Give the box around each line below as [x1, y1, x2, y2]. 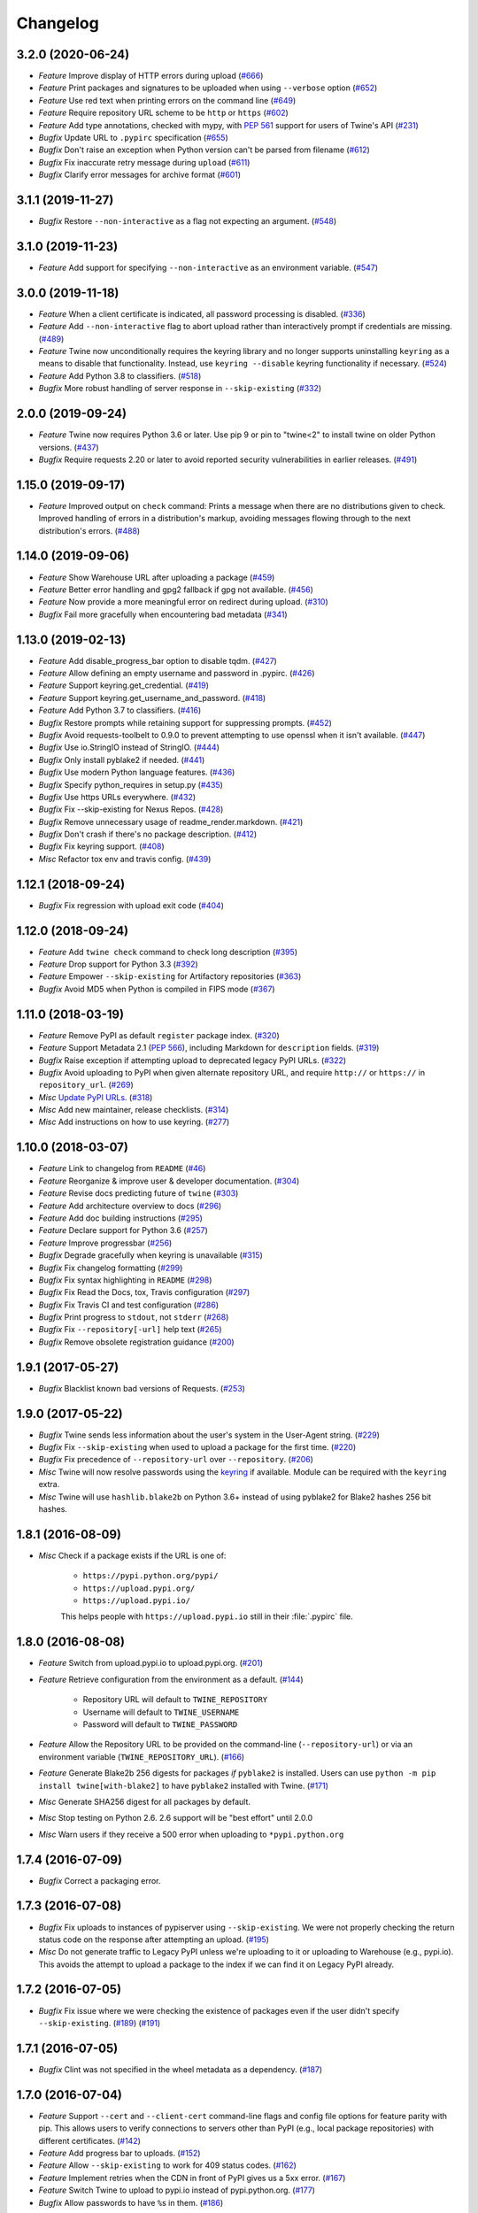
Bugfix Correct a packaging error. [38, 1875, 161, 1885]
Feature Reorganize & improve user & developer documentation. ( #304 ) [38, 1176, 300, 1186]
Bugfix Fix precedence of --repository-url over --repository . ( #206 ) [38, 1454, 314, 1465]
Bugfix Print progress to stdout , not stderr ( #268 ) [38, 1312, 229, 1322]
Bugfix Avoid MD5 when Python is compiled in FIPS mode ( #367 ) [38, 983, 275, 994]
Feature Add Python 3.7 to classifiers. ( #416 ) [38, 705, 202, 716]
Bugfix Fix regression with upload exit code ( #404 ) [38, 899, 225, 911]
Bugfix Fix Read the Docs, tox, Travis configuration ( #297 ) [38, 1287, 251, 1298]
